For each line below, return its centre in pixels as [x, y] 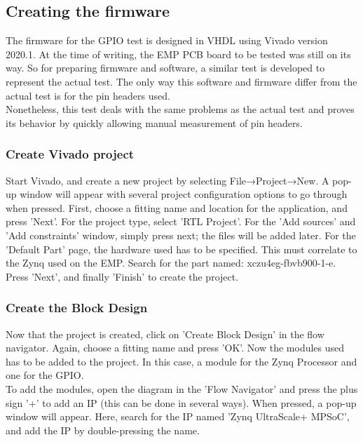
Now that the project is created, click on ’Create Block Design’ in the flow [165, 334]
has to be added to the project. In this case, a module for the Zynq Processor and [181, 361]
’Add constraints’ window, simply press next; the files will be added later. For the [181, 235]
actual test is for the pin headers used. [88, 95]
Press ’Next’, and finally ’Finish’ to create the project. [122, 276]
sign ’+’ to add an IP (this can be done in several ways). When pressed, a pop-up [181, 402]
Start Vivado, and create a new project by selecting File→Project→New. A [167, 180]
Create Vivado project [70, 154]
